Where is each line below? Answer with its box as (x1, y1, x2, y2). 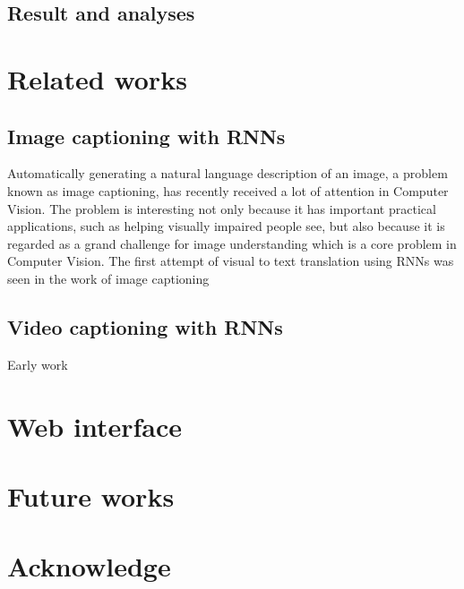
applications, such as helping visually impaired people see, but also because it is (7, 217, 445, 235)
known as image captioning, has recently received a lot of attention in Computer (7, 181, 449, 200)
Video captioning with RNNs (7, 312, 283, 340)
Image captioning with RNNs (7, 122, 286, 149)
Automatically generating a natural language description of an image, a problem (7, 164, 448, 183)
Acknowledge (7, 548, 171, 585)
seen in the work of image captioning (7, 269, 210, 287)
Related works (7, 60, 187, 97)
